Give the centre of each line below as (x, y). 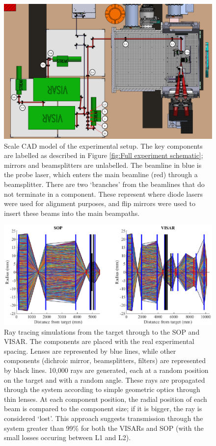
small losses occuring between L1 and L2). (67, 437)
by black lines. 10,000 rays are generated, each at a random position (106, 370)
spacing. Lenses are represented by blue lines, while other (90, 351)
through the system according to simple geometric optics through (102, 389)
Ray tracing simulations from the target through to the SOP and (102, 331)
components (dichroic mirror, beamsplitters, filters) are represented (105, 360)
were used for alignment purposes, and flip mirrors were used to (100, 203)
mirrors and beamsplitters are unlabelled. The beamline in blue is (103, 165)
